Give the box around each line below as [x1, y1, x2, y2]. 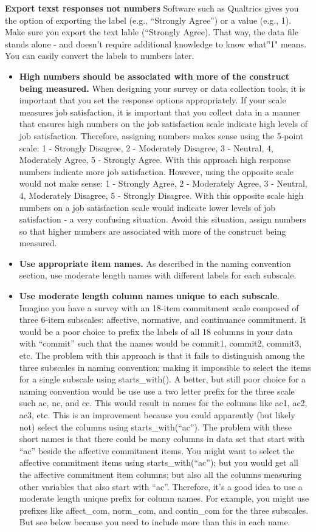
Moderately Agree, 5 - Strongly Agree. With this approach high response [19, 153, 291, 166]
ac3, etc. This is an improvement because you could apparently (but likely [19, 409, 295, 421]
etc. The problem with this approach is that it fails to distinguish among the [19, 349, 305, 362]
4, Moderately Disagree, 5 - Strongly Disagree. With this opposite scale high [19, 188, 304, 201]
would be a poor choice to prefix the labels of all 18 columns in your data [19, 325, 293, 337]
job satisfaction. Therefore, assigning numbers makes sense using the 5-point [19, 129, 304, 142]
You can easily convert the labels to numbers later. [5, 49, 194, 62]
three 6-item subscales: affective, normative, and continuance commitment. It [19, 313, 306, 326]
